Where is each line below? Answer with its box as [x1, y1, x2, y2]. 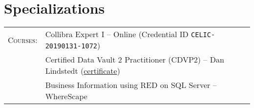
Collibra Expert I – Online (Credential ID [45, 28, 189, 40]
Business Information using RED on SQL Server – [45, 79, 217, 91]
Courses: [8, 34, 38, 45]
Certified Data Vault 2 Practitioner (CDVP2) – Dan [45, 54, 224, 65]
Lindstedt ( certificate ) [45, 65, 120, 77]
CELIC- [191, 31, 215, 39]
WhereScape [45, 90, 87, 102]
